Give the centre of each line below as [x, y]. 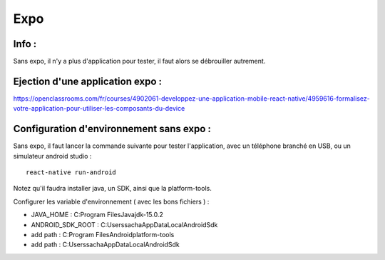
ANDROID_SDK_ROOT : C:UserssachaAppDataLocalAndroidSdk [124, 224]
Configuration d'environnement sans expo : [112, 129]
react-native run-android [71, 172]
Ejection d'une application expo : [88, 81]
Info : [25, 44]
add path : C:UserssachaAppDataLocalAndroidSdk [105, 245]
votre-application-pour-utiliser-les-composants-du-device [99, 109]
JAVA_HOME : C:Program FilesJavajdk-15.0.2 [97, 215]
